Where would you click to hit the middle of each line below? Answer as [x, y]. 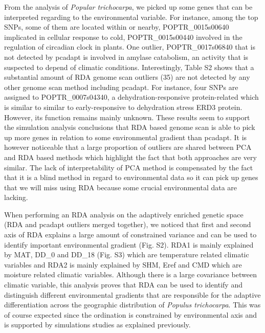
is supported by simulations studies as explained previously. [97, 325]
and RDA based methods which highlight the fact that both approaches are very [130, 157]
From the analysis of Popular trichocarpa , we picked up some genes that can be [128, 7]
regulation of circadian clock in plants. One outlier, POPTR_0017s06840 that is [130, 47]
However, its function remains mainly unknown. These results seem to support [127, 117]
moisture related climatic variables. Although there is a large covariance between [130, 274]
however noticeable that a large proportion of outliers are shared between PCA [128, 147]
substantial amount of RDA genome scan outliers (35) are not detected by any [127, 77]
